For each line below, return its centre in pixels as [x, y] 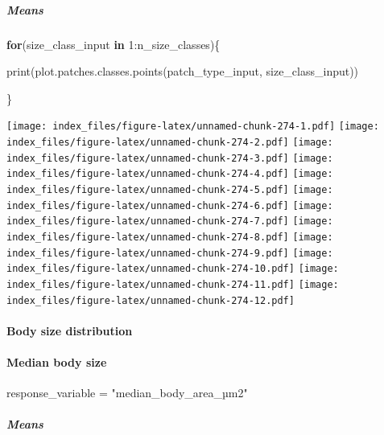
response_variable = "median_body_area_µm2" [127, 393]
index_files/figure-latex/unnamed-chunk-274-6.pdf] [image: [170, 205]
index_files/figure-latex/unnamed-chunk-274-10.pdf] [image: [173, 269]
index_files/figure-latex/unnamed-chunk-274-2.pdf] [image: [170, 142]
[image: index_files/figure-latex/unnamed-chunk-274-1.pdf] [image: [193, 127]
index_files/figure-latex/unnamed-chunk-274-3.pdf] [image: [170, 158]
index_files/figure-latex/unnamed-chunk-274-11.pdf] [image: [173, 284]
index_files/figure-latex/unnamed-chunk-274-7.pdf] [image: [170, 222]
